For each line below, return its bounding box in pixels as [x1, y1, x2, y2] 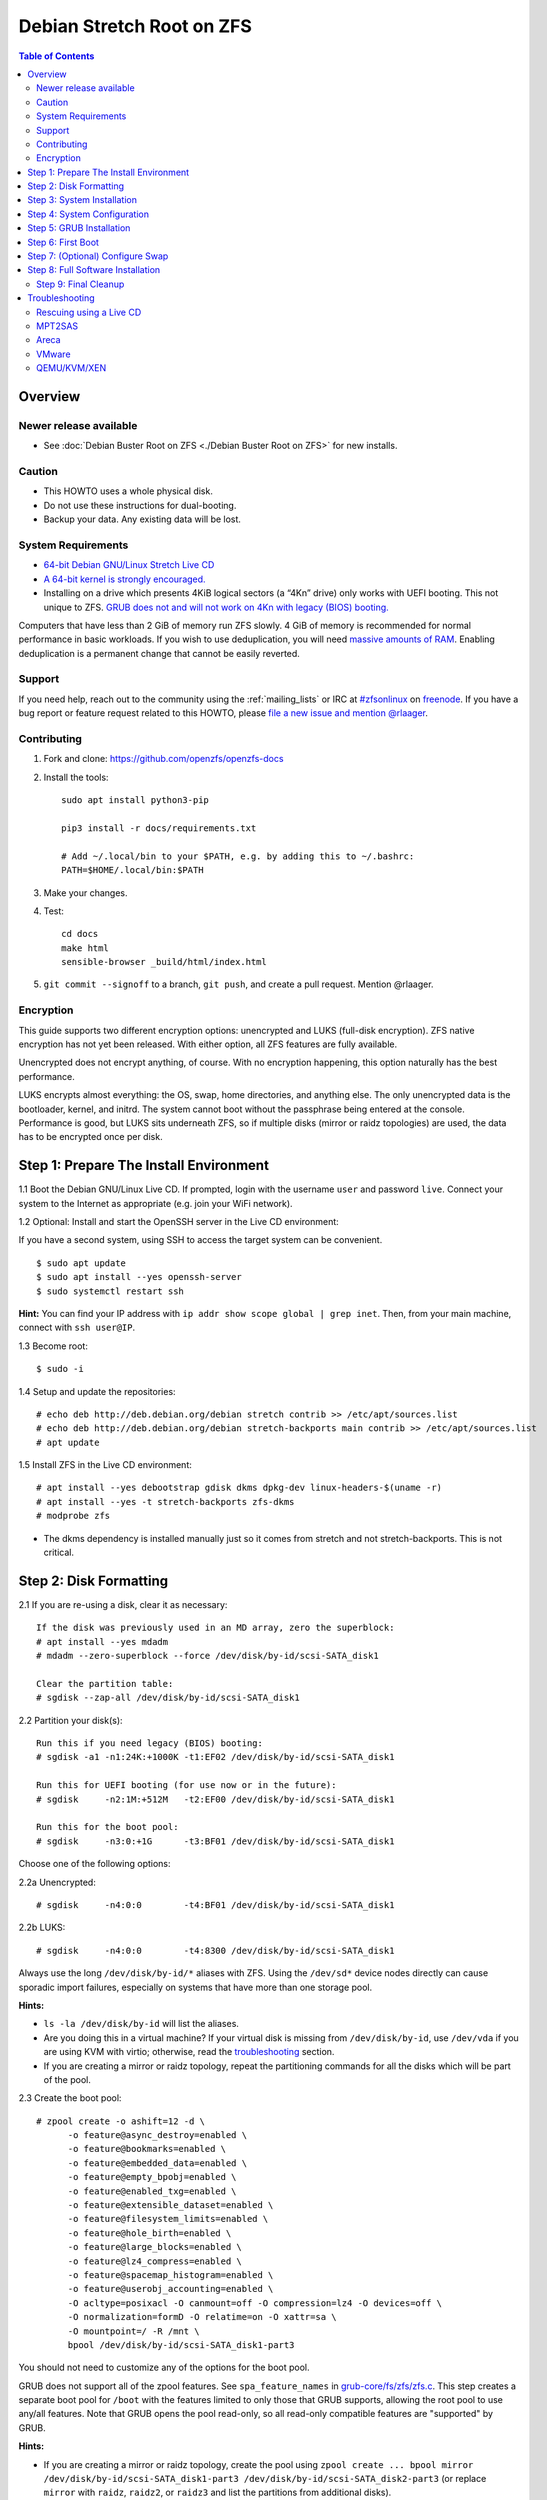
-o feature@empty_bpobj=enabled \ [67, 2171, 237, 2183]
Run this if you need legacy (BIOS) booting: [36, 1738, 264, 1749]
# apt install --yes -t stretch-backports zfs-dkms [36, 1496, 295, 1507]
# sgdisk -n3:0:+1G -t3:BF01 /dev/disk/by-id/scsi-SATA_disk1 [36, 1835, 395, 1847]
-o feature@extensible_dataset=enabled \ [67, 2200, 274, 2211]
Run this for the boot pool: [36, 1821, 179, 1833]
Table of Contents [18, 50, 95, 62]
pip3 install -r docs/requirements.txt [61, 822, 257, 834]
